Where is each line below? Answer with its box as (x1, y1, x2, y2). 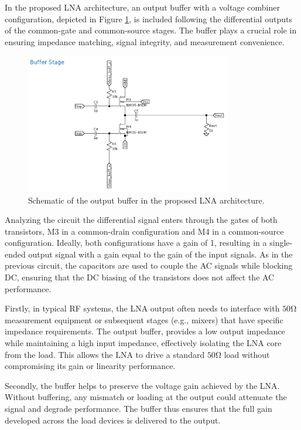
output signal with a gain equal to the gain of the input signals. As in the (28, 248, 293, 260)
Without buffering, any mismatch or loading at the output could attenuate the (5, 391, 287, 403)
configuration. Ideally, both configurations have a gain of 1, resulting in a (5, 236, 267, 249)
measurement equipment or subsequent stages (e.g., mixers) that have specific (5, 313, 283, 326)
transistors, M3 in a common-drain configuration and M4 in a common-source (5, 225, 284, 237)
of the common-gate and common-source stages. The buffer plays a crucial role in (5, 24, 297, 36)
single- (269, 236, 293, 249)
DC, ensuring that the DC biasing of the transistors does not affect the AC (5, 271, 275, 283)
